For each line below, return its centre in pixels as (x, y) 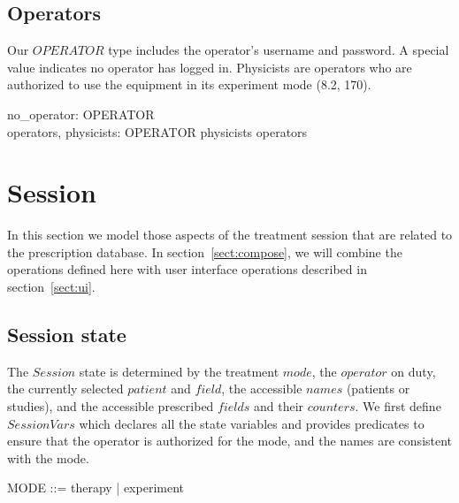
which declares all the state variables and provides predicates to (252, 423)
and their (279, 406)
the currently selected (65, 389)
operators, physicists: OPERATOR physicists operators (157, 131)
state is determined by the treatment (179, 371)
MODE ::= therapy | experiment (96, 488)
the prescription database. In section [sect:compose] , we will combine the (205, 251)
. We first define (398, 406)
